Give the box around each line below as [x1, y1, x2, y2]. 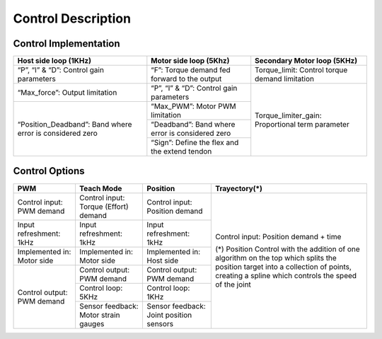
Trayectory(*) [215, 183, 263, 193]
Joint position [146, 310, 192, 320]
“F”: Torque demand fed [151, 65, 231, 75]
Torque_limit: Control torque [255, 65, 348, 75]
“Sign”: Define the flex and [151, 138, 239, 148]
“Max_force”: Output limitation [17, 88, 117, 98]
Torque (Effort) [79, 202, 129, 212]
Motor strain [79, 310, 120, 320]
